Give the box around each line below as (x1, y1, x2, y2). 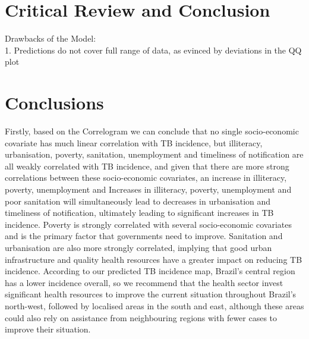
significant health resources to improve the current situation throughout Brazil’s (5, 288, 297, 300)
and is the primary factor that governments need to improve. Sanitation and (5, 230, 283, 242)
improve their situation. (5, 323, 91, 335)
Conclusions (5, 90, 104, 115)
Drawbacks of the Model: (5, 32, 96, 45)
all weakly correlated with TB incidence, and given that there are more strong (5, 159, 289, 172)
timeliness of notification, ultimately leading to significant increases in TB (5, 206, 274, 219)
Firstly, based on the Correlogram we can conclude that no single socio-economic (5, 125, 299, 137)
